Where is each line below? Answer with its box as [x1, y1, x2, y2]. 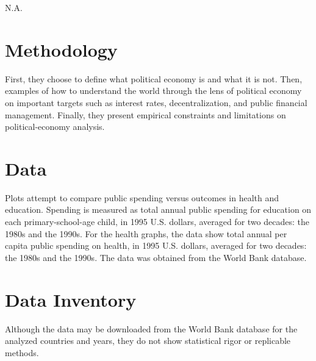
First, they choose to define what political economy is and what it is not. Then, [5, 72, 303, 85]
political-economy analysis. [5, 120, 105, 133]
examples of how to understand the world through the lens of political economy [5, 84, 302, 97]
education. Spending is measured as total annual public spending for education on [5, 203, 312, 216]
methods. [5, 346, 39, 359]
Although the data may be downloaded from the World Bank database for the [5, 322, 298, 335]
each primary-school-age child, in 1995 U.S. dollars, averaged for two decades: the [5, 215, 309, 227]
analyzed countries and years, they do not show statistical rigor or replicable [5, 334, 291, 347]
